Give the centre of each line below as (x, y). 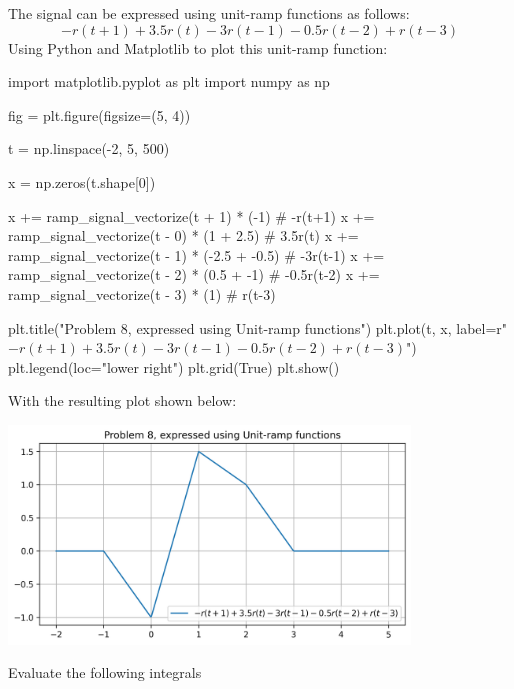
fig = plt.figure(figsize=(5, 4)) (99, 114)
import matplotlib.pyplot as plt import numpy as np (169, 81)
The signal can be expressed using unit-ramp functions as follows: (209, 13)
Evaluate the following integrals (105, 672)
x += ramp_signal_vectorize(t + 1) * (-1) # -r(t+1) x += (191, 215)
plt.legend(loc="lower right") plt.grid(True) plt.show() (174, 366)
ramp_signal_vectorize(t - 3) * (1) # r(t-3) (142, 293)
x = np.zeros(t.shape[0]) (82, 181)
